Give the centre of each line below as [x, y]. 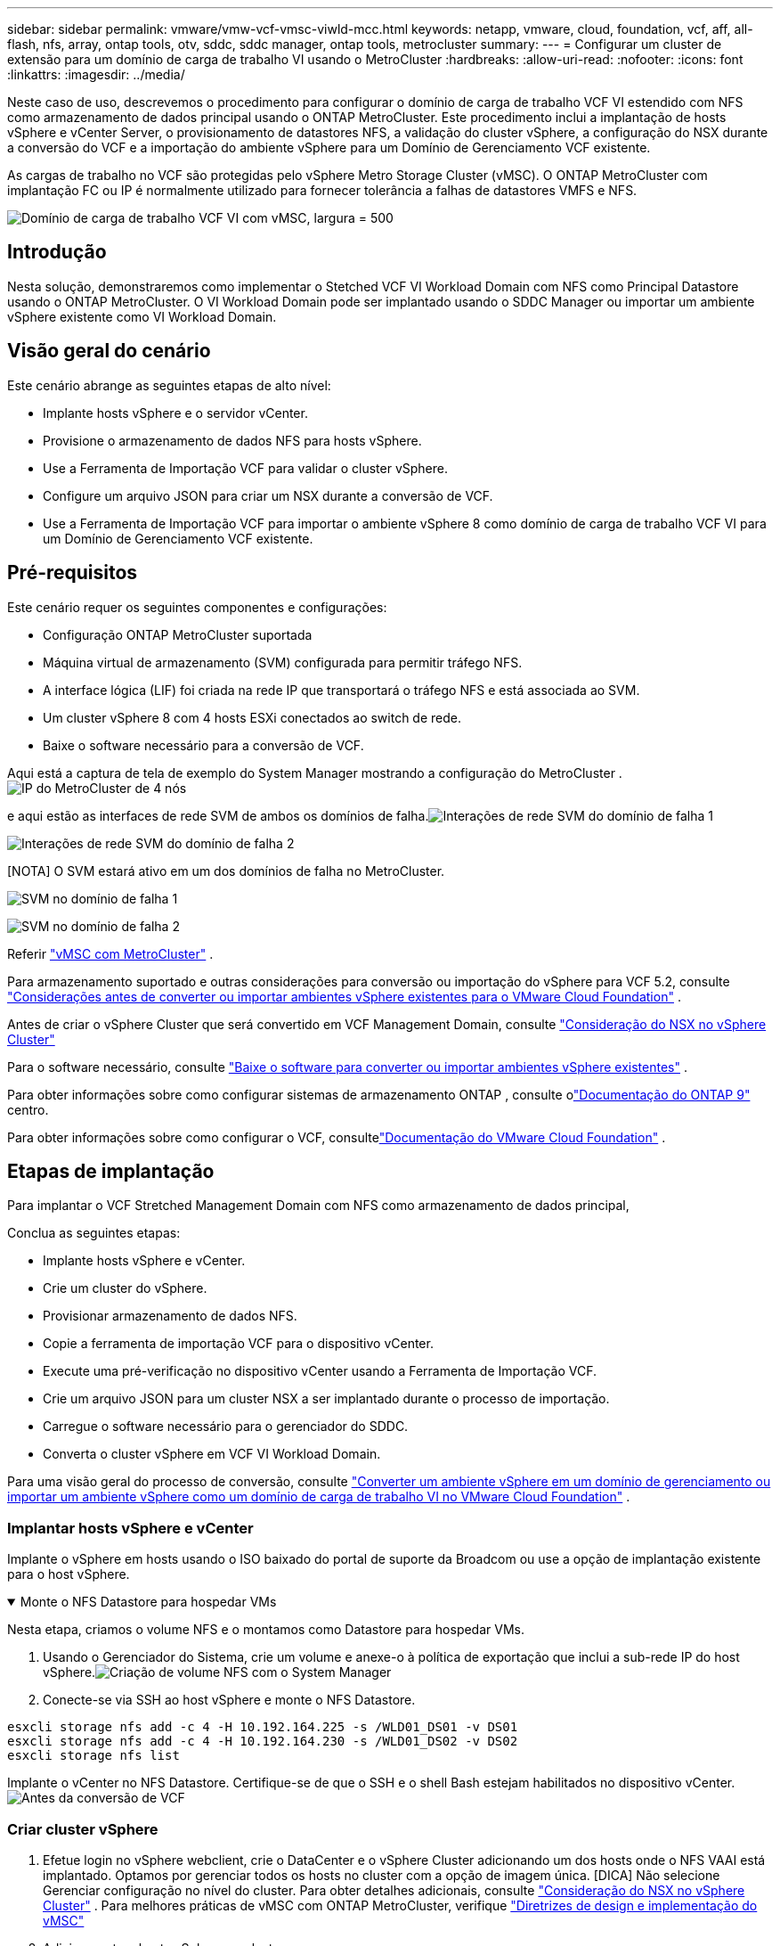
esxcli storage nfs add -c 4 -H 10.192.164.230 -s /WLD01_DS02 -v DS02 [263, 1742]
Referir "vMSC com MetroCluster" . [110, 953]
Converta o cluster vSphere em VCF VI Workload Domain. [212, 1454]
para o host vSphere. [69, 1574]
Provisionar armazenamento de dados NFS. [170, 1316]
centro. [28, 1109]
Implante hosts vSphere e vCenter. [144, 1261]
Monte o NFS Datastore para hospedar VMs [148, 1602]
